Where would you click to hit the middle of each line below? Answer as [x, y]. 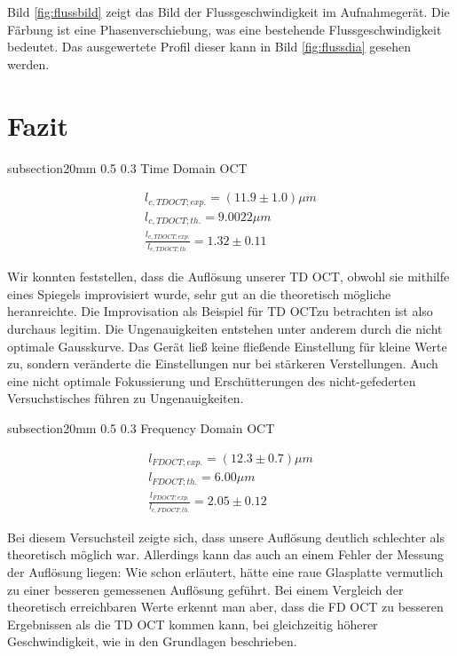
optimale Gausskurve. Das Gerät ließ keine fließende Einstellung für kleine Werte [227, 346]
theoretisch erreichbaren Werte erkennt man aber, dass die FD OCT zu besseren [225, 607]
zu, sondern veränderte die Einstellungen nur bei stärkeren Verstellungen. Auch [223, 364]
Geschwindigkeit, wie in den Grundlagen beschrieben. [152, 641]
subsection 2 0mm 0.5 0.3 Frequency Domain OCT [141, 428]
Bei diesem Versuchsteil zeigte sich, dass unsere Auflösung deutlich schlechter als [226, 537]
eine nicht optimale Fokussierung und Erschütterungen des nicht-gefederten [212, 380]
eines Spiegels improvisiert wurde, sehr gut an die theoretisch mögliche [199, 293]
